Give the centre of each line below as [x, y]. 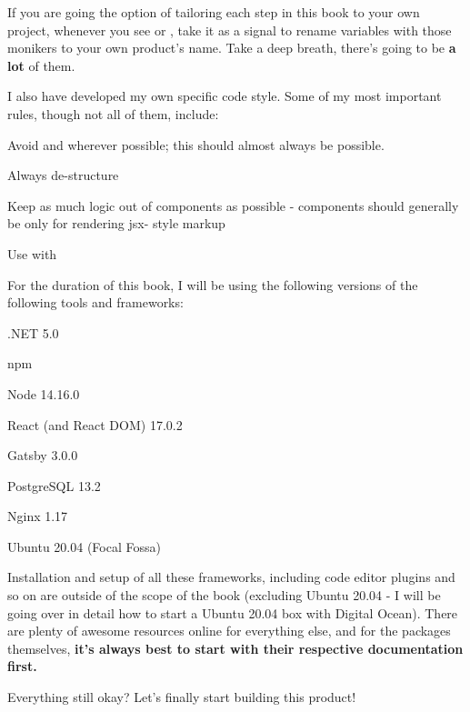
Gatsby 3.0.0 [43, 455]
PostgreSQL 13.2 [54, 485]
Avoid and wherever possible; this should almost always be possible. [196, 144]
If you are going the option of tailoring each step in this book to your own [214, 12]
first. [22, 666]
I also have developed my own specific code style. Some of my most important [225, 96]
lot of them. [41, 65]
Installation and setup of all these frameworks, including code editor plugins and [231, 577]
